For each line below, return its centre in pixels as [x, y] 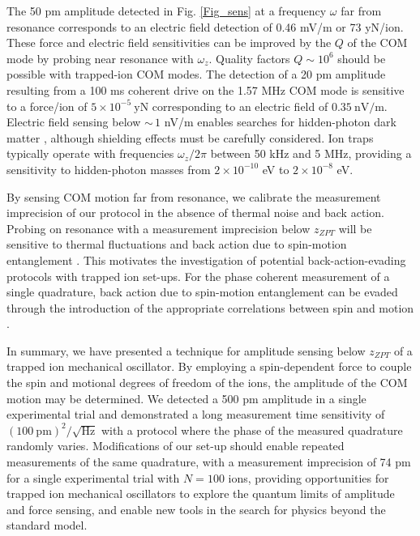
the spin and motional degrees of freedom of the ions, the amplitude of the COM [207, 383]
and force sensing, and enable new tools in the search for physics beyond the [196, 509]
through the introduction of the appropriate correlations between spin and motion [210, 307]
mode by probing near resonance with [100, 58]
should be [362, 58]
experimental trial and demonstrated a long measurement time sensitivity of [196, 414]
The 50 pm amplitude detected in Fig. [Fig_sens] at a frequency [167, 11]
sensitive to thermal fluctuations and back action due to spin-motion [177, 244]
